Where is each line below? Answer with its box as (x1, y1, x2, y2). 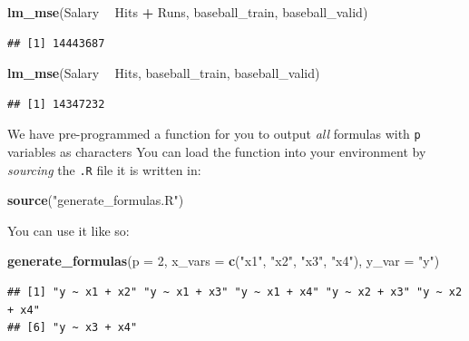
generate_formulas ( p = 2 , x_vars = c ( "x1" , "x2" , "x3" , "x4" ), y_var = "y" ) (7, 251, 440, 270)
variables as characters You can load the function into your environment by (7, 142, 426, 161)
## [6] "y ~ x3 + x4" (7, 321, 138, 335)
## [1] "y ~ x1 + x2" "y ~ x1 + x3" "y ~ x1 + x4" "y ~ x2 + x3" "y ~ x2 (7, 286, 463, 299)
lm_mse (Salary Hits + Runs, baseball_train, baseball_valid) (7, 3, 368, 21)
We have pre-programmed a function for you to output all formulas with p (7, 124, 421, 143)
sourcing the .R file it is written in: (7, 160, 201, 179)
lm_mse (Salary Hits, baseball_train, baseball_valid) (7, 63, 320, 83)
